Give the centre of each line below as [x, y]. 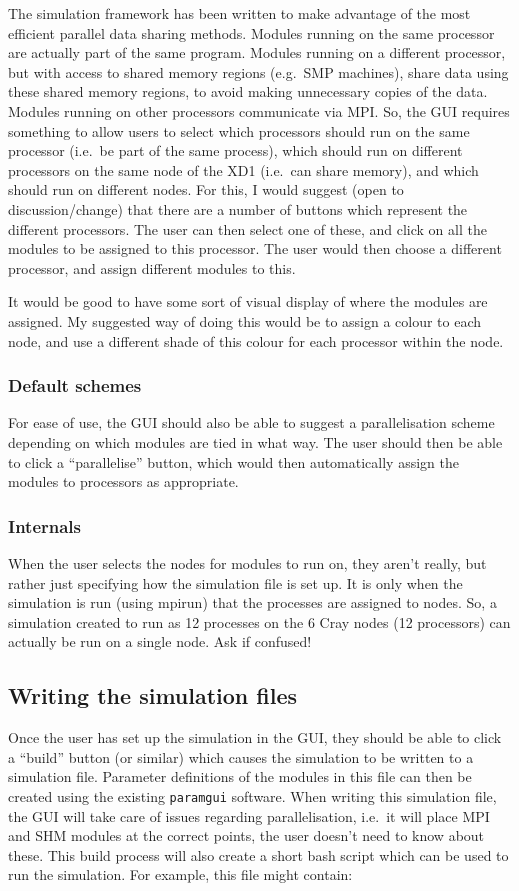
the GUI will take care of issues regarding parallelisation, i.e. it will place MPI [249, 815]
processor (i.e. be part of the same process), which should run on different [235, 150]
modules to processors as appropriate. [123, 481]
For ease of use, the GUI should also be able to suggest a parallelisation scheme [251, 422]
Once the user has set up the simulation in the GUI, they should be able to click [255, 737]
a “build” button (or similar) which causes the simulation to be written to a [241, 756]
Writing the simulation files [153, 695]
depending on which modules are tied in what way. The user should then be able [255, 441]
